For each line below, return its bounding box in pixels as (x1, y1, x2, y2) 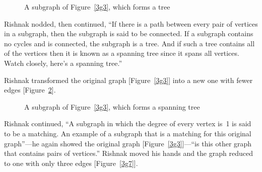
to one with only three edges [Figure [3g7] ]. (4, 157, 138, 168)
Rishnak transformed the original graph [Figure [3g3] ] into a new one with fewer (4, 74, 253, 85)
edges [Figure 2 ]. (4, 84, 56, 95)
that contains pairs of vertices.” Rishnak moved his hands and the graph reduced (4, 148, 253, 158)
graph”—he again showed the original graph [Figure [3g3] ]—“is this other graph (4, 138, 252, 148)
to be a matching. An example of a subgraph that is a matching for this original (4, 128, 251, 138)
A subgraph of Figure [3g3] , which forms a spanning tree (24, 101, 200, 112)
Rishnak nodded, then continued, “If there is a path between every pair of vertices (4, 18, 258, 29)
